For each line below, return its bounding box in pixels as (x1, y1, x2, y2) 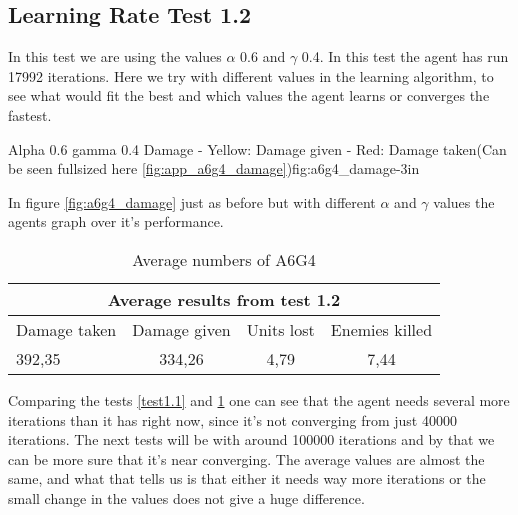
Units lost (246, 317, 315, 341)
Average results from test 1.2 (107, 287, 341, 311)
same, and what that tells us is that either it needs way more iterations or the (8, 468, 486, 489)
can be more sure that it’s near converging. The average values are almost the (8, 448, 485, 469)
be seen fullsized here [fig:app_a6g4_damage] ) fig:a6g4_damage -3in (8, 158, 420, 179)
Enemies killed (330, 317, 433, 341)
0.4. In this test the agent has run (301, 46, 509, 67)
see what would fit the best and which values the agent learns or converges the (8, 85, 490, 106)
